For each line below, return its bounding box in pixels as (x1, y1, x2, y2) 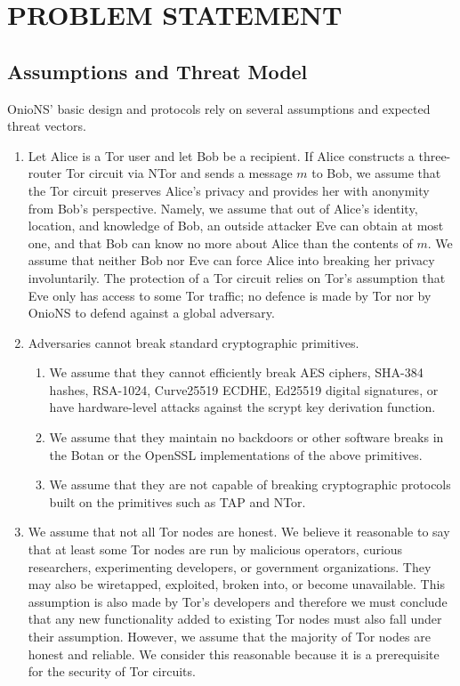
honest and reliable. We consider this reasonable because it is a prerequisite (28, 644, 440, 663)
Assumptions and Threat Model (7, 57, 308, 85)
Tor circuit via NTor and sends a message (65, 164, 293, 182)
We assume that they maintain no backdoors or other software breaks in (49, 428, 444, 447)
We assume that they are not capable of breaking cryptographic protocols (49, 475, 451, 494)
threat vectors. (7, 117, 86, 135)
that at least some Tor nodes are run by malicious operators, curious (28, 540, 403, 559)
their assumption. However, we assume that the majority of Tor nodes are (28, 627, 431, 646)
